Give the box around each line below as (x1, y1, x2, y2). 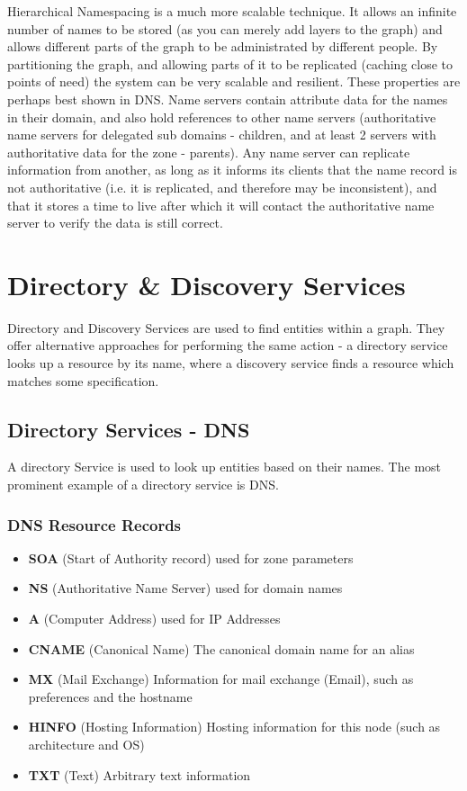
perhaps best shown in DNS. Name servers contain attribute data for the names (7, 89, 448, 108)
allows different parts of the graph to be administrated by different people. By (7, 37, 438, 56)
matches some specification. (7, 371, 159, 390)
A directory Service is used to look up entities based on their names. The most (7, 457, 442, 476)
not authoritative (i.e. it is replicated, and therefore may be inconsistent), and (7, 177, 437, 196)
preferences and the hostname (28, 687, 193, 706)
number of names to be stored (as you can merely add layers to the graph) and (7, 19, 443, 38)
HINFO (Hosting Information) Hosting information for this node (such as (28, 717, 441, 736)
